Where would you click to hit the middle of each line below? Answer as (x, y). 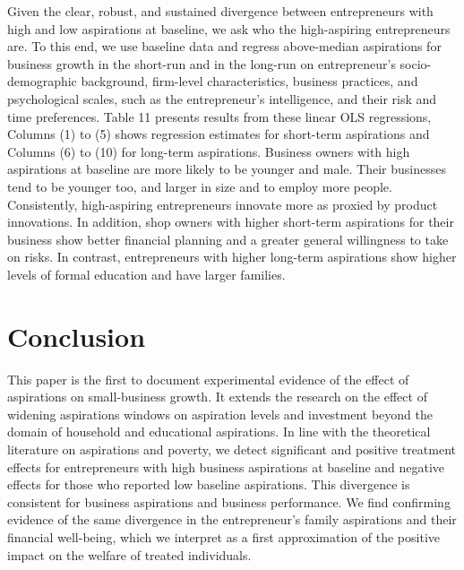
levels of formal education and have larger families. (146, 274)
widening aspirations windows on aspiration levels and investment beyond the (220, 414)
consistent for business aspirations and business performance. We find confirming (229, 501)
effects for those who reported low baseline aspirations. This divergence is (209, 484)
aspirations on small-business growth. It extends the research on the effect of (217, 397)
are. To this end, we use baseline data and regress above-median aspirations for (224, 46)
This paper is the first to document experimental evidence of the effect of (208, 379)
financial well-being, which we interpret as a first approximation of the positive (224, 536)
